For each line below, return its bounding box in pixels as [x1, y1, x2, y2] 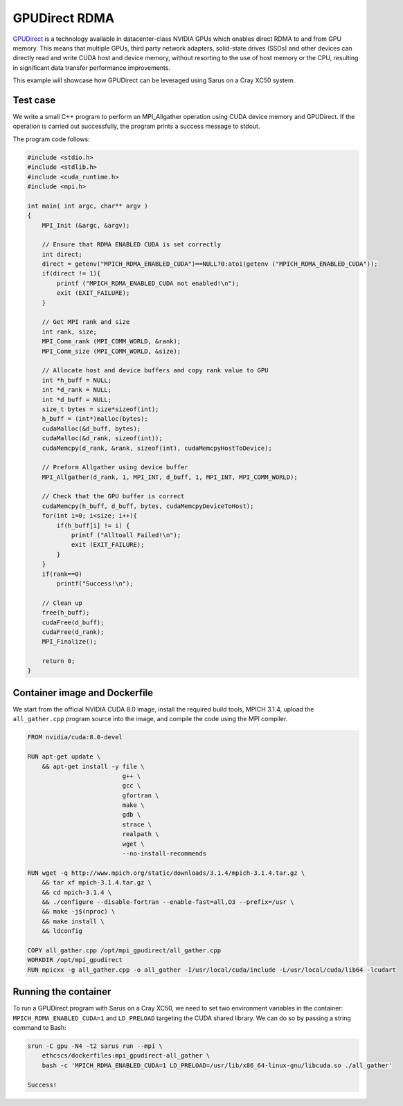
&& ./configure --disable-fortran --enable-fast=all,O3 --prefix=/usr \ [42, 898, 294, 906]
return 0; [42, 658, 75, 665]
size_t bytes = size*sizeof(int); [42, 405, 159, 413]
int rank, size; [42, 327, 97, 336]
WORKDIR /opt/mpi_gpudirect [27, 956, 123, 964]
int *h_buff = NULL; [42, 376, 112, 384]
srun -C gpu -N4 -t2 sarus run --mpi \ [27, 1042, 163, 1050]
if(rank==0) [42, 570, 83, 578]
